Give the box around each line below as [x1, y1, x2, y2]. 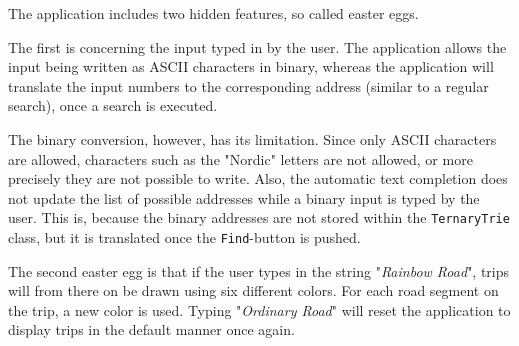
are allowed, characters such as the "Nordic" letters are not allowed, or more [8, 148, 473, 169]
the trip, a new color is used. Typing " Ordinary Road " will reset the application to [8, 299, 511, 320]
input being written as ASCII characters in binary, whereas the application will [8, 56, 494, 77]
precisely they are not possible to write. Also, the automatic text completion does [8, 168, 508, 189]
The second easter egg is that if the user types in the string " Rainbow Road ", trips [8, 260, 510, 281]
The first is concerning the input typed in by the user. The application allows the [8, 36, 507, 57]
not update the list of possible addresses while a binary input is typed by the [8, 187, 480, 208]
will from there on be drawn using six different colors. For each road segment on [8, 280, 499, 301]
